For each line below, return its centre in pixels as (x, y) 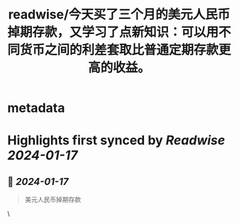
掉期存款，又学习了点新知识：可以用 (113, 32)
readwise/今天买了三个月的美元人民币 (119, 15)
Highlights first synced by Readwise (116, 141)
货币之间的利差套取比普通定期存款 (119, 50)
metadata (36, 108)
